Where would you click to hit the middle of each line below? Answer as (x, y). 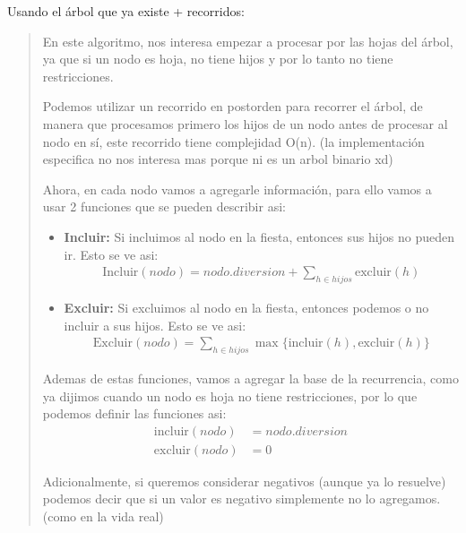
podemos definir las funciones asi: (134, 413)
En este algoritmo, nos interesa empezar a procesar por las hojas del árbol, (248, 41)
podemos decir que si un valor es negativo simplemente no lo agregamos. (242, 499)
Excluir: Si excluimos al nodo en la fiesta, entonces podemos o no (246, 307)
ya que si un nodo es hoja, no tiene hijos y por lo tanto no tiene (218, 59)
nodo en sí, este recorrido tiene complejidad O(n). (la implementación (233, 141)
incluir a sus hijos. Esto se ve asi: (155, 325)
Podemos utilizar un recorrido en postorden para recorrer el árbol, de (233, 106)
